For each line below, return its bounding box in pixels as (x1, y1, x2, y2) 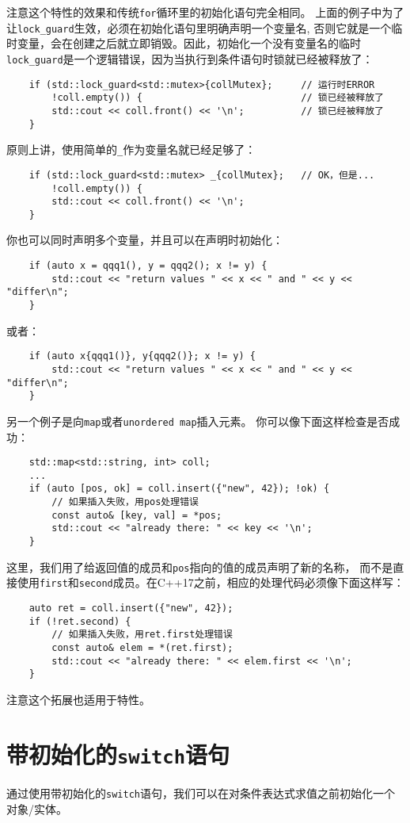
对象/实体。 (6, 800, 67, 817)
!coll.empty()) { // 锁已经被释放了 (51, 92, 384, 104)
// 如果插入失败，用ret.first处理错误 (51, 629, 233, 641)
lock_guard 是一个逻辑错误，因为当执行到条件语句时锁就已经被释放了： (6, 50, 374, 67)
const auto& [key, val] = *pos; (51, 509, 222, 521)
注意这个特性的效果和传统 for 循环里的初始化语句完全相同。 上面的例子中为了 (6, 4, 404, 20)
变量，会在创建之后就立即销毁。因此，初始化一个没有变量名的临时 (17, 35, 361, 52)
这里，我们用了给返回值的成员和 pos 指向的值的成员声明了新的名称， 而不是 (6, 558, 393, 575)
